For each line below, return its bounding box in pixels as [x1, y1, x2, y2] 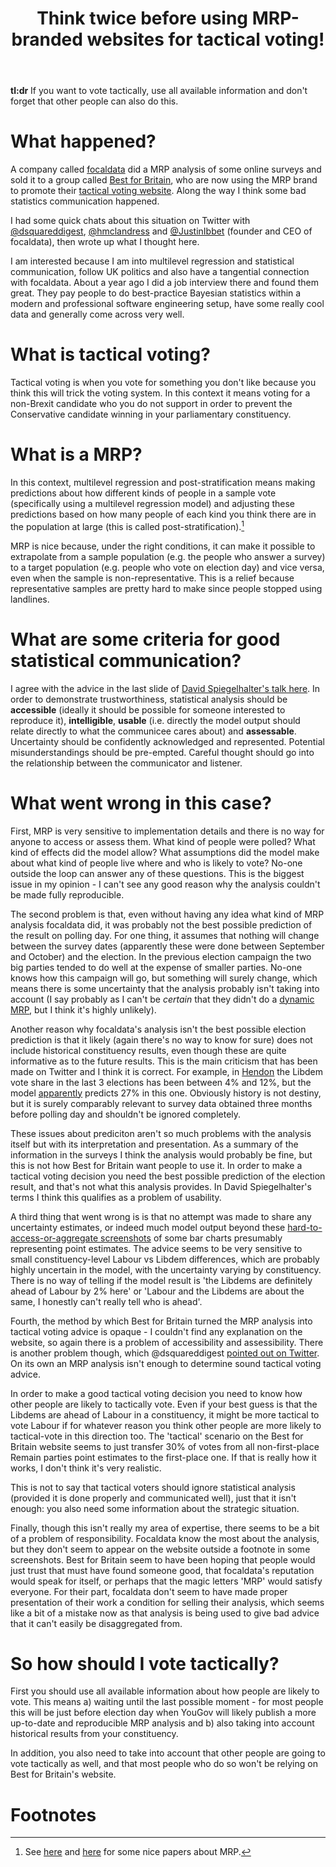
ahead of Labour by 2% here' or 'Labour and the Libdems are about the [10, 1285, 305, 1297]
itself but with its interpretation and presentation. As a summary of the [10, 1138, 299, 1150]
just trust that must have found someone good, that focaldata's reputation [10, 1564, 315, 1576]
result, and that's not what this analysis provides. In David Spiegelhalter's [10, 1180, 312, 1192]
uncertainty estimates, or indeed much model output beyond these [10, 1221, 286, 1233]
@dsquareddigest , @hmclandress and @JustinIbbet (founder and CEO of [10, 225, 313, 237]
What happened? [10, 130, 157, 153]
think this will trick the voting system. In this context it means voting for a [10, 387, 311, 399]
